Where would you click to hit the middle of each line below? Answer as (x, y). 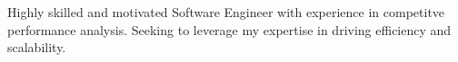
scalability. (37, 47)
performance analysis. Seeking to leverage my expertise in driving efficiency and (229, 29)
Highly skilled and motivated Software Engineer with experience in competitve (226, 12)
